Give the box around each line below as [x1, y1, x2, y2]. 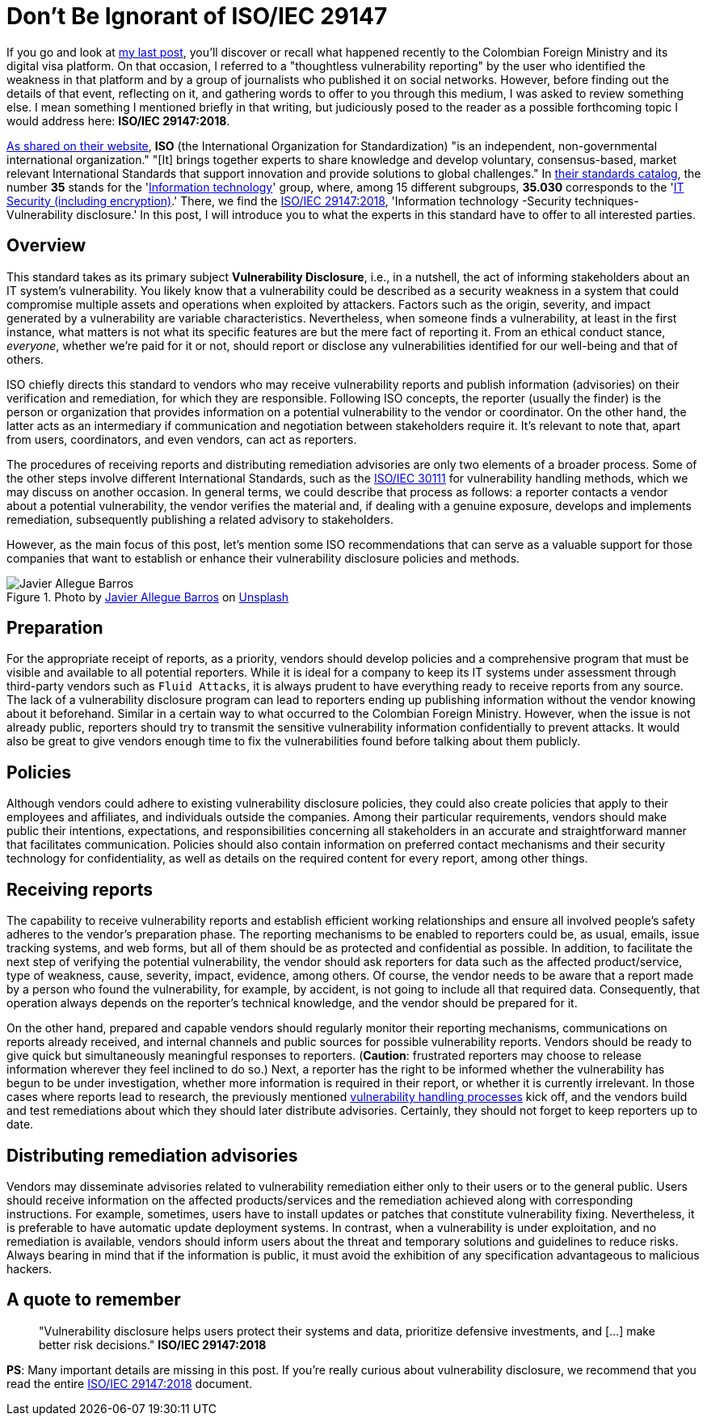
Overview [6, 235, 86, 256]
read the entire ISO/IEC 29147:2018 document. [6, 1376, 253, 1390]
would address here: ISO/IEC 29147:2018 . [6, 113, 230, 128]
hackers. [6, 1261, 53, 1276]
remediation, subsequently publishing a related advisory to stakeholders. [6, 512, 393, 526]
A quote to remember [6, 1289, 181, 1310]
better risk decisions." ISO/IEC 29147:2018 [39, 1337, 267, 1352]
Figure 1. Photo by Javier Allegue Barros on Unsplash [6, 589, 289, 604]
